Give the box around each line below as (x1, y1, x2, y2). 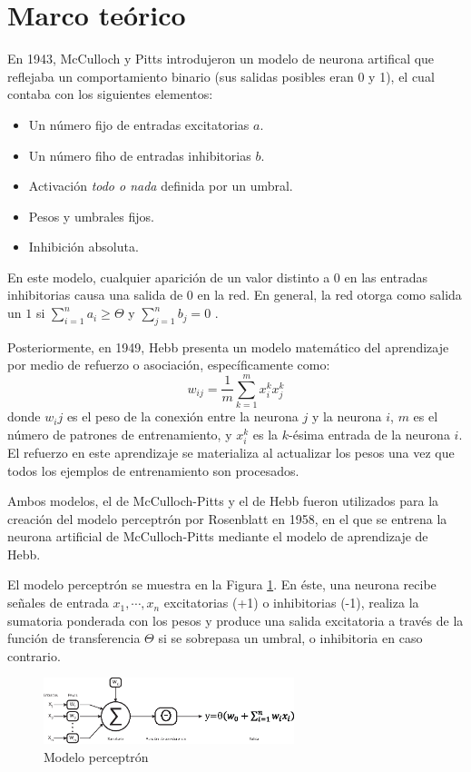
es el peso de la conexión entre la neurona (66, 407, 299, 426)
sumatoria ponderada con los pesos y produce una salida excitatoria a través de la (7, 610, 464, 629)
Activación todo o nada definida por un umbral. (28, 176, 293, 195)
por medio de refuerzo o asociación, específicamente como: (7, 355, 330, 374)
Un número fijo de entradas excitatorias (28, 114, 250, 134)
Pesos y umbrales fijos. (28, 206, 154, 225)
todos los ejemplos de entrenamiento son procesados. (7, 460, 299, 480)
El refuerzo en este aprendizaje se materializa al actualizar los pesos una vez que (7, 442, 455, 461)
